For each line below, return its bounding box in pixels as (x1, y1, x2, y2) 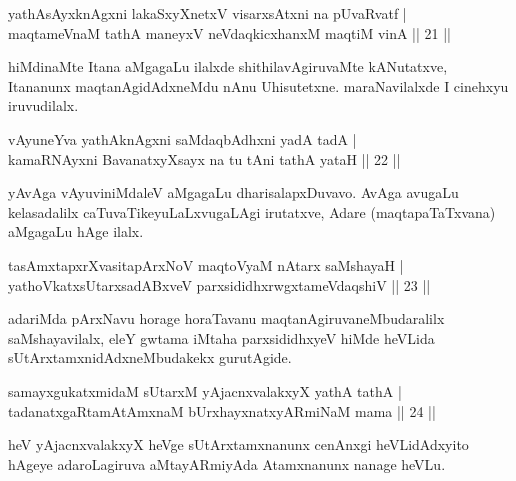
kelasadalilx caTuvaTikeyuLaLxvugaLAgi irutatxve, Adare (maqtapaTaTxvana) (8, 201, 496, 222)
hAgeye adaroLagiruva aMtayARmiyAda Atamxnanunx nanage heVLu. (8, 453, 446, 474)
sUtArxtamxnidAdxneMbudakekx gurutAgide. (8, 347, 292, 368)
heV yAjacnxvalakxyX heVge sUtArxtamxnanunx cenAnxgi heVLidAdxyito (8, 434, 469, 455)
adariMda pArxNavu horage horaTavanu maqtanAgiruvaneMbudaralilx (8, 308, 445, 329)
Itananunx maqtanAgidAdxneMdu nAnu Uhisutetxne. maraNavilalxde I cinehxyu (8, 75, 509, 96)
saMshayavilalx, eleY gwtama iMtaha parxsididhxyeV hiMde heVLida (8, 327, 435, 348)
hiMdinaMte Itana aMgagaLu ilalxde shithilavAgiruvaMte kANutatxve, (8, 56, 448, 77)
